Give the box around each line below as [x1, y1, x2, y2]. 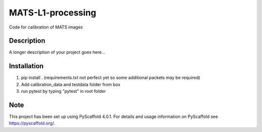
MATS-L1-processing [9, 7, 97, 18]
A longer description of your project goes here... [9, 49, 105, 55]
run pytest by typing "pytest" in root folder [21, 88, 106, 94]
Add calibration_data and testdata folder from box [21, 81, 121, 87]
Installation [9, 62, 44, 70]
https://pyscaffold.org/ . [9, 120, 55, 126]
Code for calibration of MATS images [9, 24, 83, 30]
